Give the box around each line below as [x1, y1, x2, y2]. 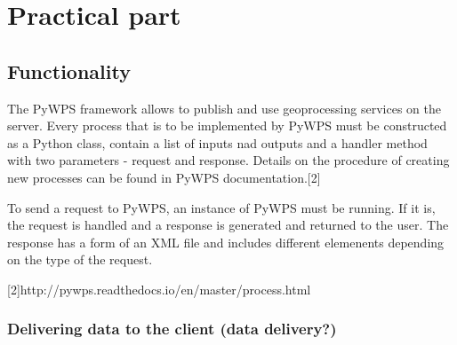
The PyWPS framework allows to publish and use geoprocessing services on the [7, 98, 441, 117]
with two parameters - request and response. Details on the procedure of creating [7, 151, 450, 169]
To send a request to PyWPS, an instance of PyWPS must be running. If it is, [7, 198, 436, 216]
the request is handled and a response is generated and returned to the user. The [7, 216, 449, 234]
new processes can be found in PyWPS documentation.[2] [7, 168, 321, 186]
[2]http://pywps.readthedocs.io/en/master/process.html [7, 279, 311, 298]
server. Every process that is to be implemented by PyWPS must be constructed [7, 116, 447, 135]
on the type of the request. [7, 250, 153, 269]
